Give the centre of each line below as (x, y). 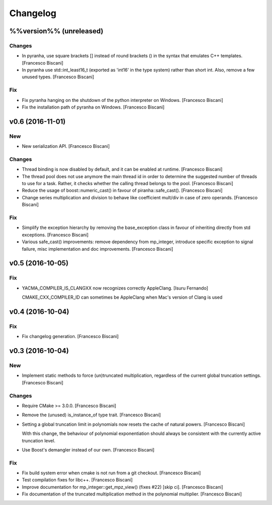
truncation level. (39, 440)
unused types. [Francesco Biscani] (58, 77)
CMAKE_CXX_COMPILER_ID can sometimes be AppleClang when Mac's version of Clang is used (122, 297)
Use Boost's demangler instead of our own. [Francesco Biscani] (88, 450)
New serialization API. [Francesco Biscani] (66, 146)
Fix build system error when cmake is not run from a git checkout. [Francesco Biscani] (111, 473)
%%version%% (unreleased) (56, 31)
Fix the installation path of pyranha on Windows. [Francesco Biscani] (93, 107)
